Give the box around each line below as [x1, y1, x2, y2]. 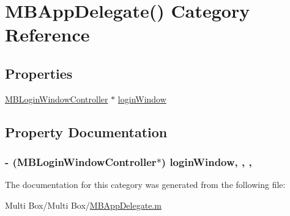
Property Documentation [5, 122, 168, 141]
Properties [5, 63, 73, 82]
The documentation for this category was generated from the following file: [5, 178, 286, 191]
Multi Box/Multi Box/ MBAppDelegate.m [5, 198, 162, 211]
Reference [5, 22, 90, 47]
